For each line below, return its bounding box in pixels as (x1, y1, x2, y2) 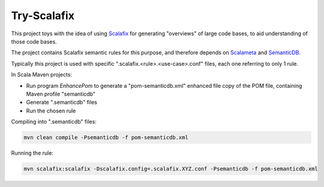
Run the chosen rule (26, 107, 76, 114)
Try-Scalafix (11, 9, 75, 22)
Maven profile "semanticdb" (26, 90, 96, 97)
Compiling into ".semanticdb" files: (11, 118, 97, 125)
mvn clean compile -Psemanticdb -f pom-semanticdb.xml (23, 134, 188, 141)
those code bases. (11, 38, 57, 45)
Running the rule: (11, 149, 54, 157)
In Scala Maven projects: (11, 71, 72, 78)
